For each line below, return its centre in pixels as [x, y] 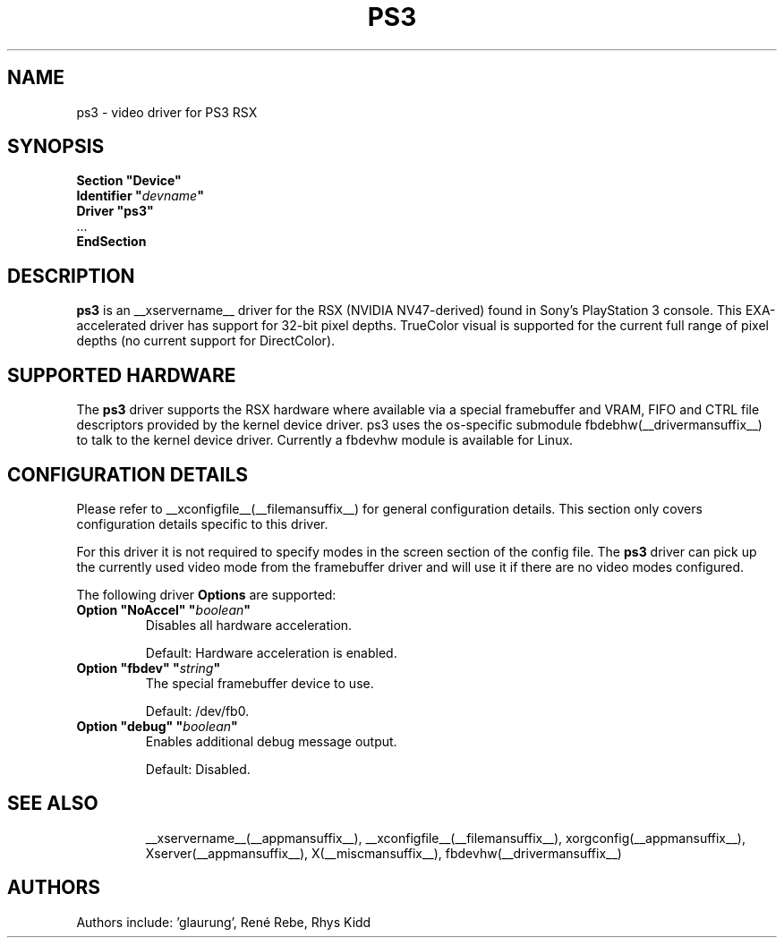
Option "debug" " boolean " [157, 726]
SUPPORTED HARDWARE [122, 375]
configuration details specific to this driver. [202, 524]
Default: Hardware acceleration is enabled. [271, 652]
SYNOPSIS [56, 147]
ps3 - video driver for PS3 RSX [167, 112]
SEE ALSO [53, 804]
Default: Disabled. [198, 769]
